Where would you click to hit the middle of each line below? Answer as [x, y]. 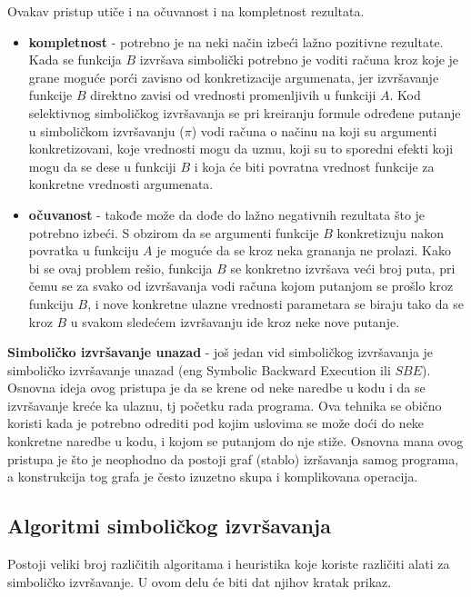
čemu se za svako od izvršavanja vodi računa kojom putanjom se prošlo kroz [241, 286]
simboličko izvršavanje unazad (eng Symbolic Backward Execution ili [199, 369]
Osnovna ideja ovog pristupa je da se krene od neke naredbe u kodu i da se [216, 388]
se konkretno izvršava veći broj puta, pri [343, 268]
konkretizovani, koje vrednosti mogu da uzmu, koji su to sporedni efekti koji [241, 149]
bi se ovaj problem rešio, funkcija [120, 268]
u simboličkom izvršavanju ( [106, 130]
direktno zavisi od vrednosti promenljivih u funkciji [233, 95]
